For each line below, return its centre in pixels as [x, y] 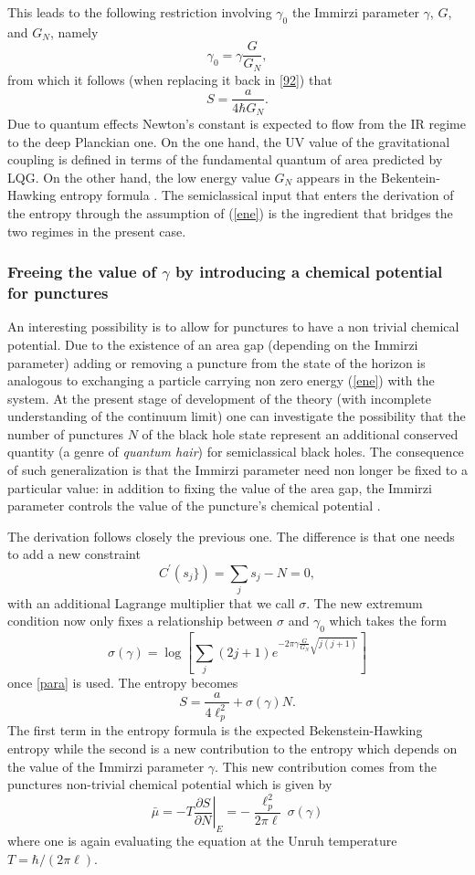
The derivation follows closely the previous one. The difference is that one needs [231, 536]
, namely [74, 32]
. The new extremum [364, 602]
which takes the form [388, 621]
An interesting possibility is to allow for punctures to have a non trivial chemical [233, 327]
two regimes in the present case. [97, 231]
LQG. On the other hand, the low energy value [139, 177]
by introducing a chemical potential [309, 272]
